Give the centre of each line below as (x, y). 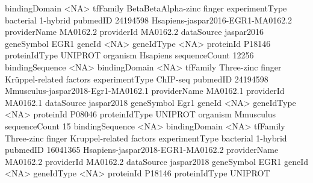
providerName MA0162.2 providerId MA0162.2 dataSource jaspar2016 (135, 32)
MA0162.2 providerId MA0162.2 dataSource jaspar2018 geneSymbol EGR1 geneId (156, 161)
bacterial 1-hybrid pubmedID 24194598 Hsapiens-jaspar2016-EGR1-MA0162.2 (149, 20)
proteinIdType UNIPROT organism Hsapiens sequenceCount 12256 (129, 55)
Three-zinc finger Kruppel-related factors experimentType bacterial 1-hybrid (146, 138)
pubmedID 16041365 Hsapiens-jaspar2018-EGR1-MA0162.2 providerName (142, 150)
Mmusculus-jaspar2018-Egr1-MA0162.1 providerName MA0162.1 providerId (145, 91)
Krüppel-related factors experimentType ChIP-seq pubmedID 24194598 (137, 79)
